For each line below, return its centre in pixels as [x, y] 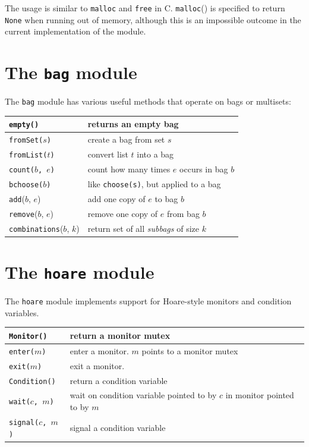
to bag [166, 198]
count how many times [129, 169]
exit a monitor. [97, 365]
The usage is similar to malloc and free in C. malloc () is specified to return [145, 8]
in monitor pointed [260, 395]
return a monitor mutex [120, 335]
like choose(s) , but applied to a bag [154, 183]
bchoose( [26, 185]
